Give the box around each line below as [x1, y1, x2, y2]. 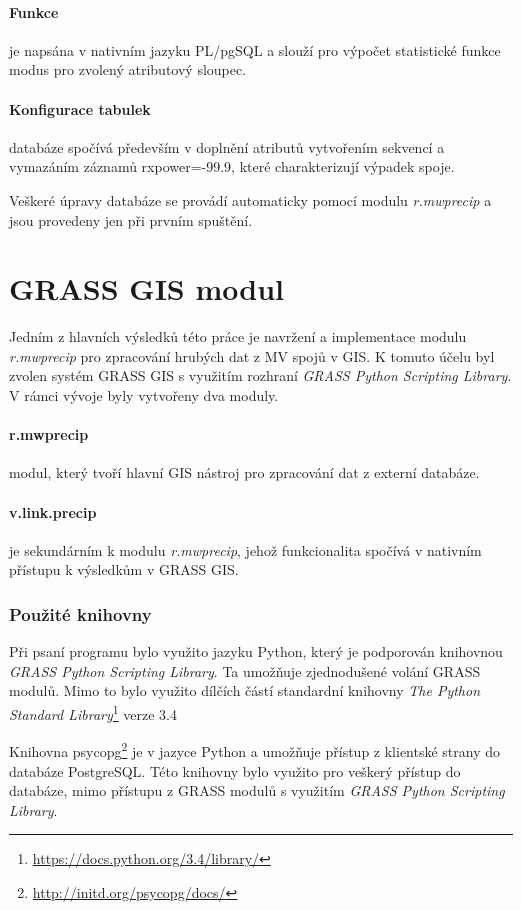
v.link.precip [9, 501, 97, 522]
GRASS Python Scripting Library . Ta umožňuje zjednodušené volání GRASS [9, 660, 481, 681]
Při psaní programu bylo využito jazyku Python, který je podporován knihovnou [9, 641, 503, 662]
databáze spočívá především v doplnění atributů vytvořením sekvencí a [9, 136, 445, 157]
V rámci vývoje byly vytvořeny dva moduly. [9, 385, 279, 406]
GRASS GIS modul [9, 268, 284, 309]
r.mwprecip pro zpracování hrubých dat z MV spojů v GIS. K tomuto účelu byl [9, 345, 495, 366]
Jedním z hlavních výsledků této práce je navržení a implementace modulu [9, 326, 467, 347]
